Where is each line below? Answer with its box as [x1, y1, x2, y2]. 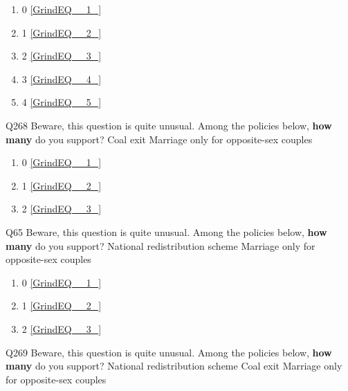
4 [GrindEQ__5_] [21, 95, 102, 109]
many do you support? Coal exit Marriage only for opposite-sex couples [6, 131, 313, 146]
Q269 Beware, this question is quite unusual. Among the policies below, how [6, 345, 332, 359]
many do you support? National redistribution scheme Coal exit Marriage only [6, 358, 342, 373]
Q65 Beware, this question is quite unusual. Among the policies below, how [6, 224, 327, 239]
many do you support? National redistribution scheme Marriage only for [6, 238, 315, 253]
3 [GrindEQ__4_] [21, 71, 102, 86]
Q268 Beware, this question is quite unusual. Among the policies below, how [6, 118, 332, 132]
